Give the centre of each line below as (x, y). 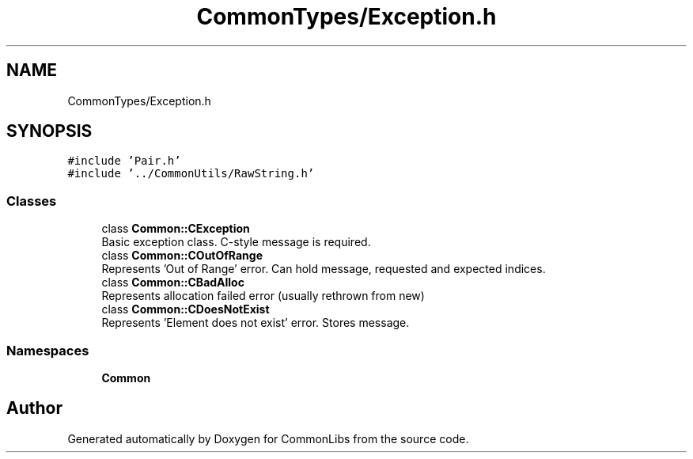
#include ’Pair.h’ (124, 161)
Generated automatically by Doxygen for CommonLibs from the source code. (268, 438)
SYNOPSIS (49, 131)
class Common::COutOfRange (182, 256)
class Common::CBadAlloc (173, 283)
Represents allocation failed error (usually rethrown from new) (263, 296)
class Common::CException (176, 229)
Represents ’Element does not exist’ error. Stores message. (256, 323)
